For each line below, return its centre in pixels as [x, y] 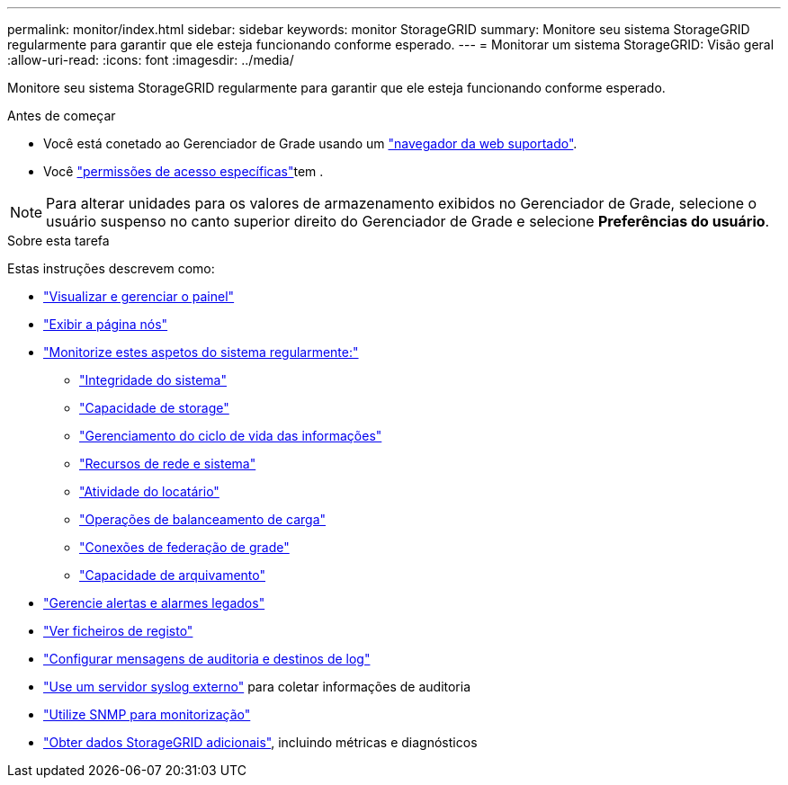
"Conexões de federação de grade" [184, 547]
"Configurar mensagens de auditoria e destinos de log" [207, 659]
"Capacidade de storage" [154, 408]
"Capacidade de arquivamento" [172, 575]
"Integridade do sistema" [153, 380]
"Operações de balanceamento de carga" [203, 519]
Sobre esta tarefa [58, 241]
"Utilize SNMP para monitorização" [147, 714]
